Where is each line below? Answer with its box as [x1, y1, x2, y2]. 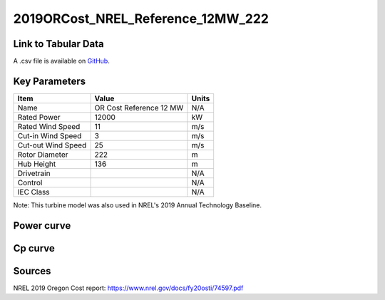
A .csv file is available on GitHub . [13, 57, 110, 66]
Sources [13, 264, 51, 277]
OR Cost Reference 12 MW [94, 103, 184, 113]
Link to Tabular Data [13, 38, 104, 50]
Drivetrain [17, 168, 51, 178]
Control [17, 177, 43, 187]
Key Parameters [13, 75, 86, 87]
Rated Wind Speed [17, 121, 81, 131]
